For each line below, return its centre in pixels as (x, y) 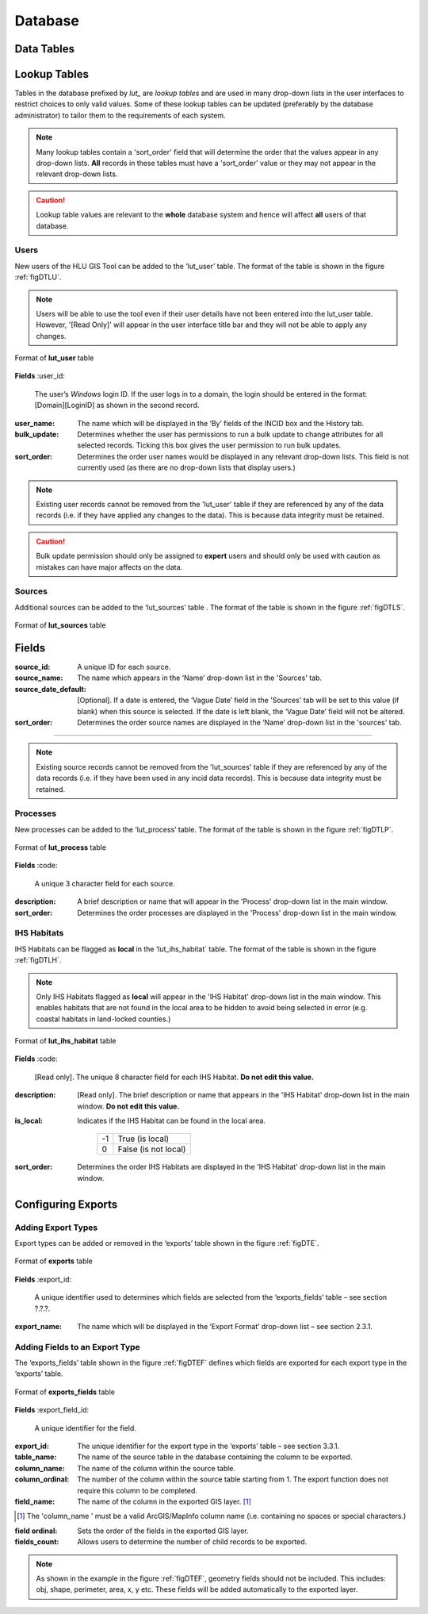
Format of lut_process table (61, 847)
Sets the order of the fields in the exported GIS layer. (163, 1531)
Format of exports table (53, 1261)
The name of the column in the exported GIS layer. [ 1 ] (164, 1501)
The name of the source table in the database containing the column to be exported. (215, 1457)
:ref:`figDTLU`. (38, 277)
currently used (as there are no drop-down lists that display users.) (187, 467)
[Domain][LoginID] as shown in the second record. (117, 405)
